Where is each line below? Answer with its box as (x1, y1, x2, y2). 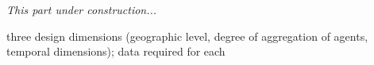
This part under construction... (6, 2, 157, 17)
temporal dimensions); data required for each (6, 43, 226, 60)
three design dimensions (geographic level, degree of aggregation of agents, (6, 27, 368, 44)
